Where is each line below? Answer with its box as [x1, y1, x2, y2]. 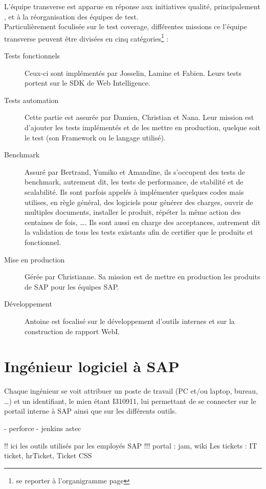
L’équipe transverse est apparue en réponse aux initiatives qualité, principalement [4, 1, 260, 11]
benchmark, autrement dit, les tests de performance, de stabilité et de [25, 176, 243, 187]
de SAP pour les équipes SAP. [25, 281, 119, 292]
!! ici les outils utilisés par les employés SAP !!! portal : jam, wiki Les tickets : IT [4, 440, 257, 451]
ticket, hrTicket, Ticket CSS [4, 450, 92, 461]
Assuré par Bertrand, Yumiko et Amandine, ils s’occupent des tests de [25, 166, 245, 177]
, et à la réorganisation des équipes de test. [4, 11, 139, 22]
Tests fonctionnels [4, 50, 60, 61]
